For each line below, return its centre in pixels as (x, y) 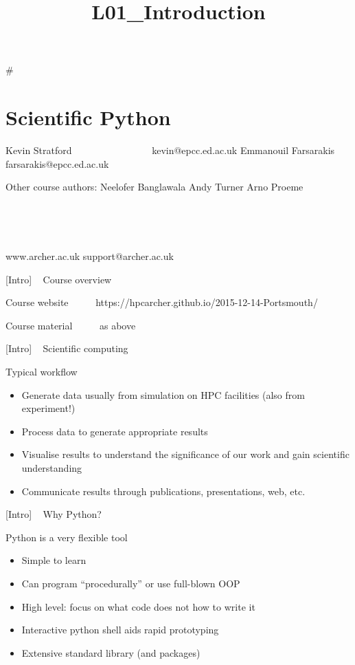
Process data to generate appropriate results (115, 431)
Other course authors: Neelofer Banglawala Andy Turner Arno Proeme (154, 187)
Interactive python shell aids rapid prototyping (120, 630)
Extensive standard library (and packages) (111, 652)
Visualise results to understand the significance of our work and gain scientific (185, 454)
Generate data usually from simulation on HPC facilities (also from (163, 394)
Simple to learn (54, 560)
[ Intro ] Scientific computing (67, 348)
